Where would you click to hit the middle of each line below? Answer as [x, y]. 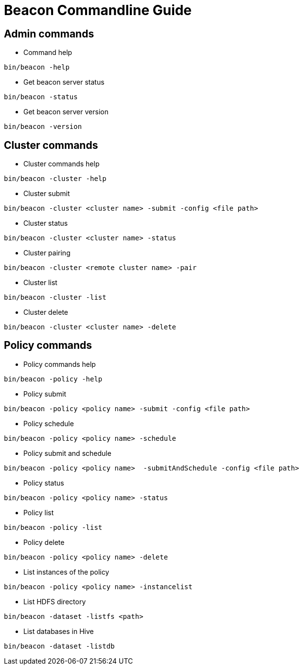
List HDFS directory [55, 601]
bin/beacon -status [41, 97]
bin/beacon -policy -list [53, 527]
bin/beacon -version [43, 127]
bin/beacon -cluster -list [55, 298]
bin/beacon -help [37, 67]
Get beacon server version [66, 112]
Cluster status [46, 223]
